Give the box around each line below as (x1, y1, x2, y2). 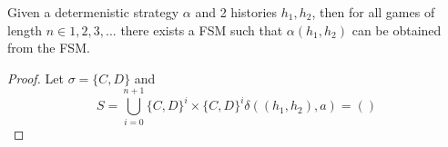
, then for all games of (311, 3, 435, 21)
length (7, 20, 43, 39)
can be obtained (351, 20, 442, 39)
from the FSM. (7, 38, 90, 57)
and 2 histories (195, 3, 278, 21)
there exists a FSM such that (120, 20, 283, 39)
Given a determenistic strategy (7, 3, 179, 21)
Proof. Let (7, 68, 64, 87)
